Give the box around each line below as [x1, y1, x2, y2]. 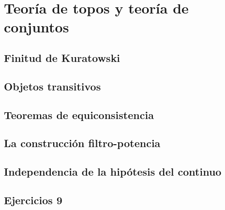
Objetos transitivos [4, 78, 101, 93]
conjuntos [4, 17, 69, 37]
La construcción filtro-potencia [4, 135, 161, 150]
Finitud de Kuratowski [4, 50, 120, 65]
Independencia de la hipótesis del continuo [4, 164, 222, 179]
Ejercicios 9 [4, 192, 62, 207]
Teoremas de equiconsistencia [4, 107, 154, 122]
